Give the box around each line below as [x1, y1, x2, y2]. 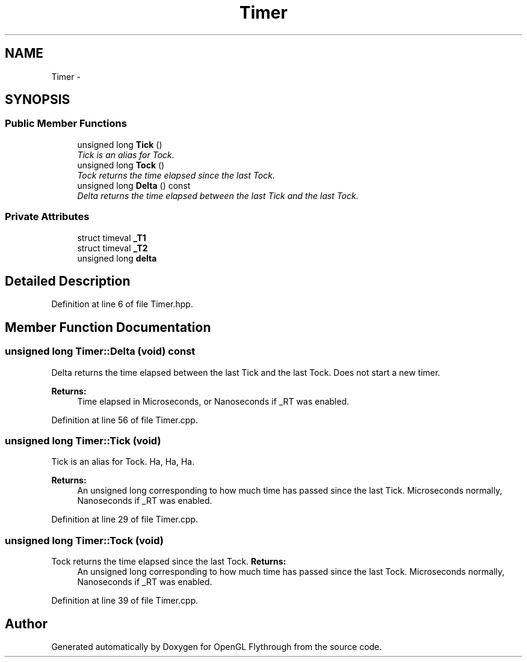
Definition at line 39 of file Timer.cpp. [51, 595, 199, 606]
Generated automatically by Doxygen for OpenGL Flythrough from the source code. [51, 641, 382, 652]
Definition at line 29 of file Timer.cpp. [51, 514, 199, 525]
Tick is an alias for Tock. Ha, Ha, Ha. [51, 456, 195, 467]
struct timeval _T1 [77, 232, 146, 243]
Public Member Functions [5, 117, 127, 130]
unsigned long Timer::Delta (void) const [5, 345, 196, 358]
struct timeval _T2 [77, 242, 148, 253]
